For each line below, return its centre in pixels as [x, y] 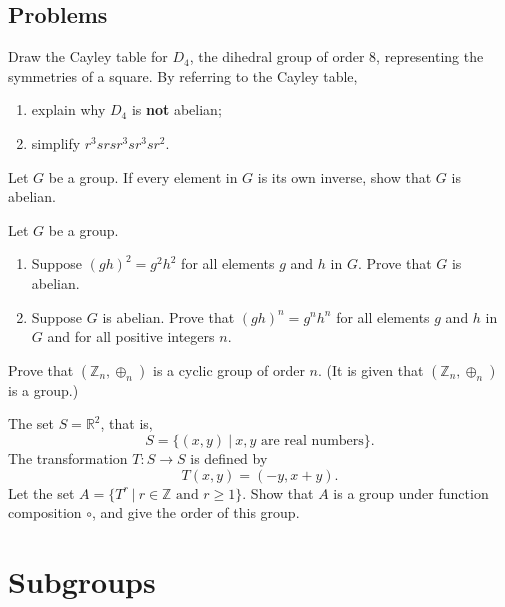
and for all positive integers [131, 336]
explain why [68, 109]
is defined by [229, 457]
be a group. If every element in [143, 176]
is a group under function [411, 492]
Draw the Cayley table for [88, 56]
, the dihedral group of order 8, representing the [336, 56]
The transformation [68, 457]
